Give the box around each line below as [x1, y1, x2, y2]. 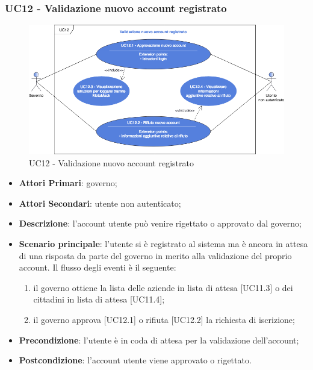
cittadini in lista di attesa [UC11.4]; [33, 293, 165, 306]
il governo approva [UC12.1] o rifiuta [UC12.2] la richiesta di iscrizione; [33, 313, 295, 326]
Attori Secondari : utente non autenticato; [19, 196, 181, 209]
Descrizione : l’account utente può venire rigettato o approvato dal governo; [19, 217, 302, 230]
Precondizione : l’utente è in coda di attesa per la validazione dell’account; [19, 333, 299, 346]
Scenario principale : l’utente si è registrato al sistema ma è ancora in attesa [19, 237, 308, 250]
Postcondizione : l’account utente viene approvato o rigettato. [19, 354, 252, 366]
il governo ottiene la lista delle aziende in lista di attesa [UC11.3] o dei [33, 281, 293, 293]
